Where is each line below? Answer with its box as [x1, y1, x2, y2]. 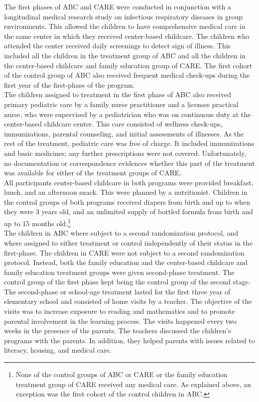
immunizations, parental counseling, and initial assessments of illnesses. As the [4, 128, 244, 138]
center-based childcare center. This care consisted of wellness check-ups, [4, 119, 223, 129]
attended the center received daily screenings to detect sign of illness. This [4, 40, 231, 51]
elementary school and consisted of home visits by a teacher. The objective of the [4, 296, 252, 306]
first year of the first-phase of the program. [4, 79, 135, 90]
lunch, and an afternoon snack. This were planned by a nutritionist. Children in [4, 187, 248, 197]
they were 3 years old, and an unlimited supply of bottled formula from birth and [4, 206, 253, 217]
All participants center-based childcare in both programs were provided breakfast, [4, 177, 254, 187]
